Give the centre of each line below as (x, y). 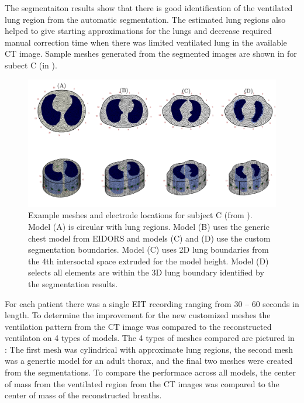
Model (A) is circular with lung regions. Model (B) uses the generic (149, 226)
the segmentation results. (73, 283)
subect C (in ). (31, 65)
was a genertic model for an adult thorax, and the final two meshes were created (149, 361)
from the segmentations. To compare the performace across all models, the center (150, 372)
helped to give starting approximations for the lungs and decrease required (138, 31)
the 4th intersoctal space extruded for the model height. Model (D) (148, 261)
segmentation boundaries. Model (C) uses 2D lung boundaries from (148, 249)
